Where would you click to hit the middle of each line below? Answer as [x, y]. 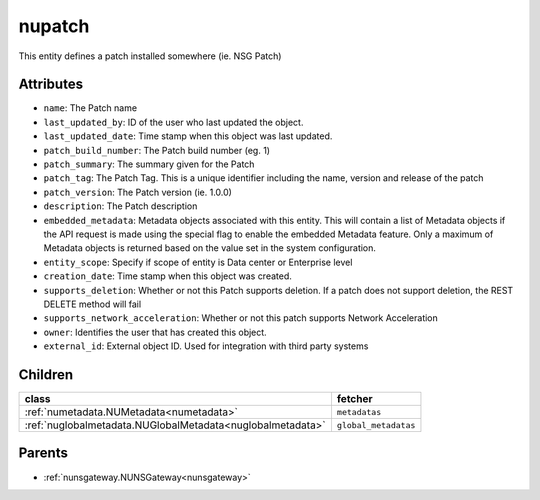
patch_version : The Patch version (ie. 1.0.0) [137, 192]
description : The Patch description [120, 206]
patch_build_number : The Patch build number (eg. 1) [156, 150]
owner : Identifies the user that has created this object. [155, 332]
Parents [43, 453]
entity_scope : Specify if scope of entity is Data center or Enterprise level [198, 262]
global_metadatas [376, 425]
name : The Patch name [90, 108]
